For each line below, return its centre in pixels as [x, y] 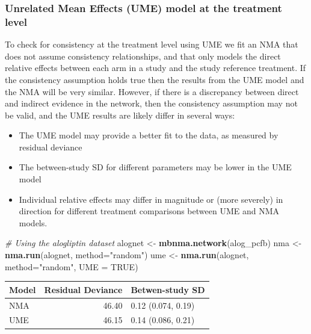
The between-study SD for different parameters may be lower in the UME [155, 167]
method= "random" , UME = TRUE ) [72, 266]
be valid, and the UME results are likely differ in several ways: [120, 115]
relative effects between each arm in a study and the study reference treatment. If [155, 68]
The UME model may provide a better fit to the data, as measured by [149, 135]
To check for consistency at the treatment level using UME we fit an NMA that [152, 44]
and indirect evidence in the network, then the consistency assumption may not [151, 103]
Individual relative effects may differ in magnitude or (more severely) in [151, 199]
